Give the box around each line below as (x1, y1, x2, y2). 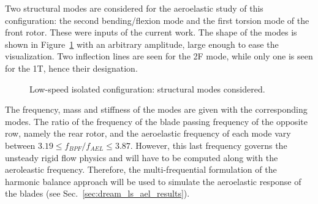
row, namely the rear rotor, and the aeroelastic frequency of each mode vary (5, 127, 291, 140)
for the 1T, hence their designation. (5, 61, 138, 74)
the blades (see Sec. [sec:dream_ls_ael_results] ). (5, 187, 190, 200)
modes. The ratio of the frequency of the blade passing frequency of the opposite (5, 115, 308, 127)
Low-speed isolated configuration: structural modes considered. (29, 82, 265, 95)
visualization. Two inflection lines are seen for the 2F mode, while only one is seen (5, 50, 313, 62)
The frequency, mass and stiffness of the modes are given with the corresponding (5, 103, 308, 116)
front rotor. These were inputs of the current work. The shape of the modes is (5, 26, 297, 39)
